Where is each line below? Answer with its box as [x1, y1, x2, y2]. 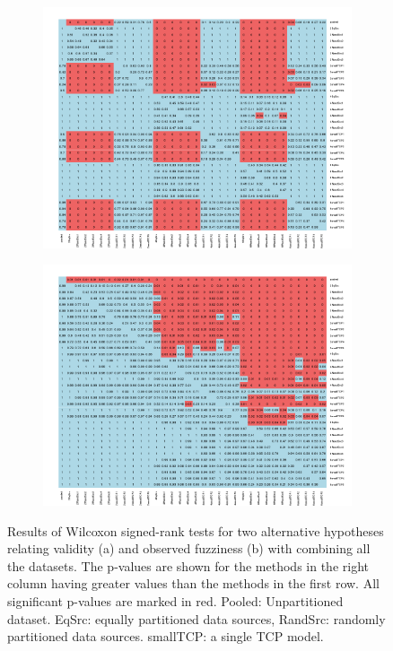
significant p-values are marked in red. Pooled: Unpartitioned [7, 592, 344, 611]
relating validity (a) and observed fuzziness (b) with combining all [7, 539, 371, 558]
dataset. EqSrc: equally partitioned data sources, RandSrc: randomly [7, 609, 386, 628]
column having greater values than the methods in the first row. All [7, 574, 380, 593]
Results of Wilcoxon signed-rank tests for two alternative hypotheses [7, 521, 384, 540]
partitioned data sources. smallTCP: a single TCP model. [7, 627, 324, 646]
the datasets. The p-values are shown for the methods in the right [7, 556, 369, 575]
